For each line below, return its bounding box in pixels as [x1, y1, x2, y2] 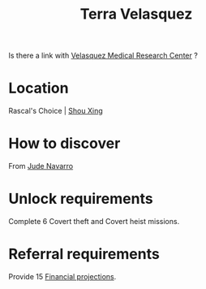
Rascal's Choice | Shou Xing [8, 106, 103, 116]
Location [8, 79, 69, 97]
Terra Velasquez [79, 5, 193, 24]
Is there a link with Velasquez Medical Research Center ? [8, 50, 199, 61]
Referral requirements [8, 245, 160, 264]
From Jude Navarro [8, 162, 74, 171]
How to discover [8, 135, 121, 153]
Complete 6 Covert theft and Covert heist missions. [8, 217, 180, 226]
